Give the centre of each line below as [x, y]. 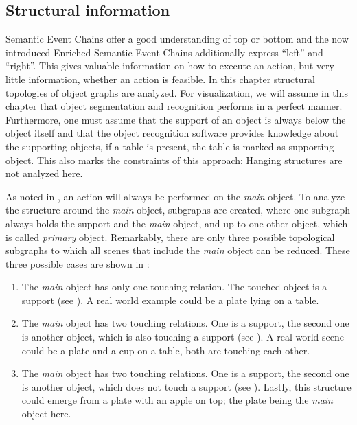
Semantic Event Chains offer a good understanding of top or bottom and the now [177, 39]
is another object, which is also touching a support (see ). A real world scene [183, 337]
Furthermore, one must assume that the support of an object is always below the [176, 119]
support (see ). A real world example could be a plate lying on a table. [170, 300]
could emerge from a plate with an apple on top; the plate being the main [177, 400]
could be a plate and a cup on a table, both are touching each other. [166, 350]
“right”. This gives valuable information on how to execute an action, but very [170, 66]
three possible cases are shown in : [78, 263]
